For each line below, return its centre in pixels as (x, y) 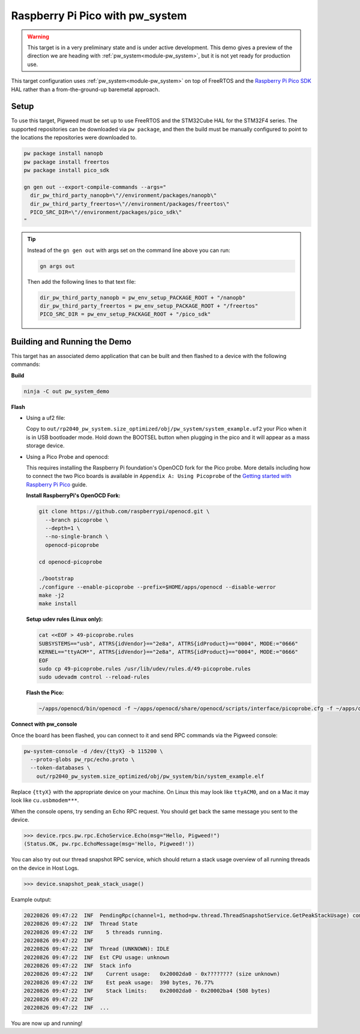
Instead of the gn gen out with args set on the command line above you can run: (129, 250)
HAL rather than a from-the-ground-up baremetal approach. (85, 89)
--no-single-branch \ (77, 536)
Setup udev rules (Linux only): (64, 619)
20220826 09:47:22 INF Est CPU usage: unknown (97, 957)
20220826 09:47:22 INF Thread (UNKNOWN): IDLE (97, 949)
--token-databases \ (60, 768)
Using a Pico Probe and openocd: (67, 456)
